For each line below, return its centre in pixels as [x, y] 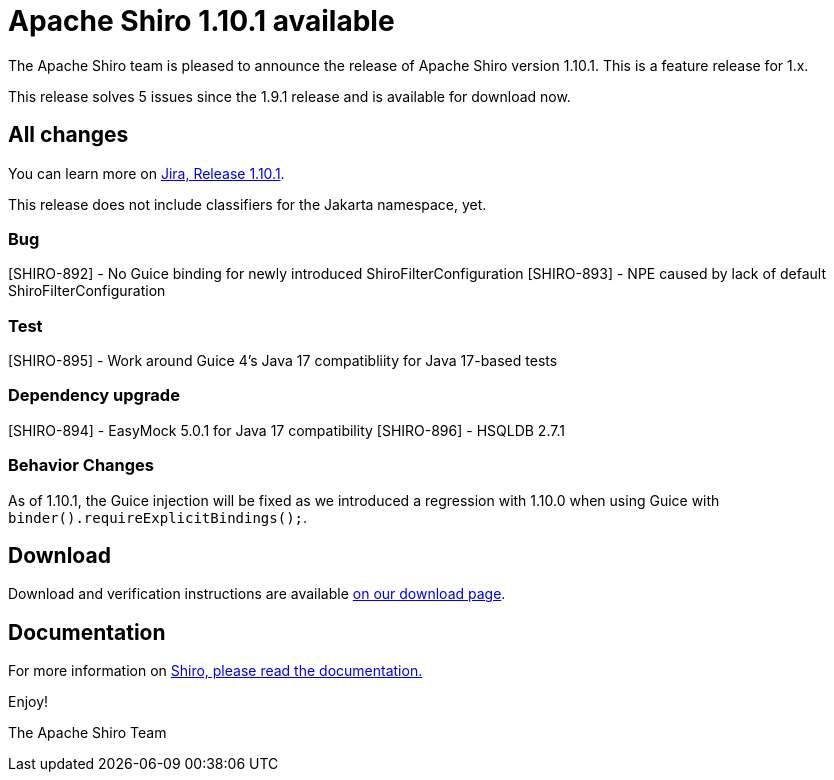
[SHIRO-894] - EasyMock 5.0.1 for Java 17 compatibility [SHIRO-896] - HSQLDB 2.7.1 [286, 430]
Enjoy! [28, 702]
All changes [68, 135]
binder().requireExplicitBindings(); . [158, 517]
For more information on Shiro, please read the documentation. [215, 671]
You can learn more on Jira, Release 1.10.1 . [146, 173]
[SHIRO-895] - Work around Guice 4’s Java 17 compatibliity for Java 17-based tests [283, 361]
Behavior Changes [81, 465]
